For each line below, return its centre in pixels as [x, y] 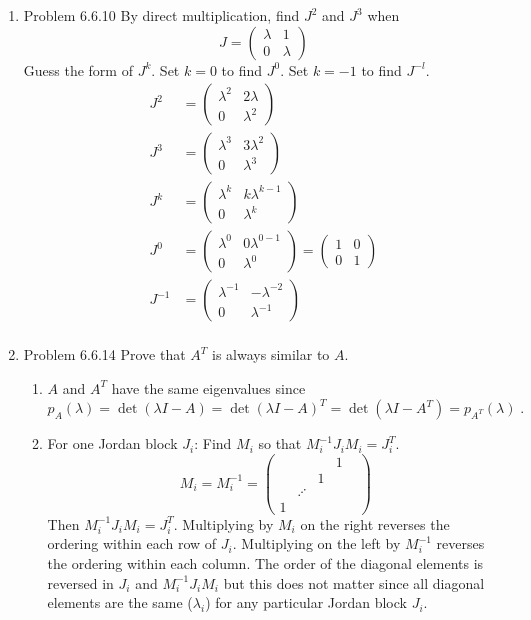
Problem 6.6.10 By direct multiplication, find [161, 15]
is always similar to [271, 354]
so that [280, 443]
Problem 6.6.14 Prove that [104, 354]
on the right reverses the [375, 523]
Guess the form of [78, 69]
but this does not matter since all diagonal [354, 582]
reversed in [80, 582]
